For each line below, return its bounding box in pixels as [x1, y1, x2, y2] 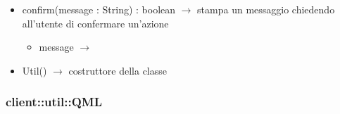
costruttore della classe [68, 63, 167, 77]
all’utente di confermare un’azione [22, 15, 169, 30]
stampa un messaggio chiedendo [197, 2, 335, 16]
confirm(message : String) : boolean [22, 2, 176, 16]
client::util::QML [6, 93, 103, 110]
